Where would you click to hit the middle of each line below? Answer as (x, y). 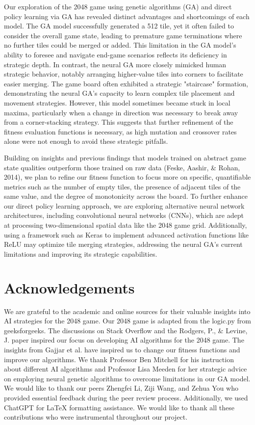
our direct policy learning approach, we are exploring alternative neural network (124, 205)
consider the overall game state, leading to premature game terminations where (123, 35)
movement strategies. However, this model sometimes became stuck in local (117, 102)
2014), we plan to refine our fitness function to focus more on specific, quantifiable (127, 177)
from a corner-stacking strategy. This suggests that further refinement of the (119, 122)
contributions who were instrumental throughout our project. (96, 417)
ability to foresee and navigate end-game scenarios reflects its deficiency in (115, 54)
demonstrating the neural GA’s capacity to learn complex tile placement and (119, 93)
